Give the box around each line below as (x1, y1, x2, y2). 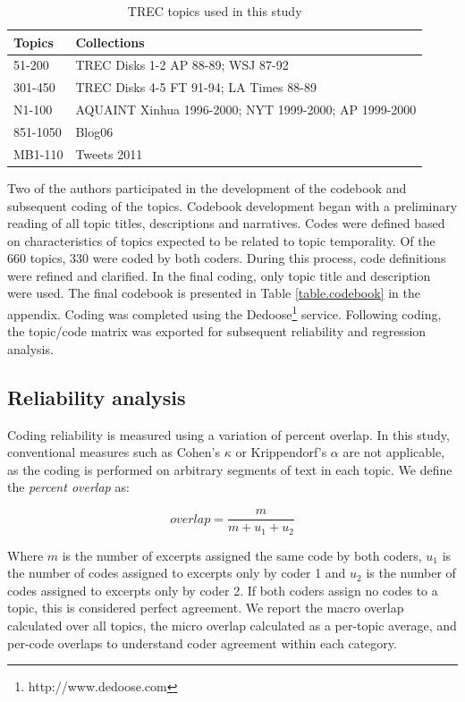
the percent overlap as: (7, 478, 130, 496)
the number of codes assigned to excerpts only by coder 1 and (7, 563, 346, 582)
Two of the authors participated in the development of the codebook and (7, 178, 407, 197)
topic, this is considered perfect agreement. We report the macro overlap (7, 598, 404, 617)
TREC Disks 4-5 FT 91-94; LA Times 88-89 (75, 78, 317, 97)
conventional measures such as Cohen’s (7, 443, 220, 461)
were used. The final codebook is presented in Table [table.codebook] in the (7, 283, 420, 302)
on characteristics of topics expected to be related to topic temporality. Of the (7, 231, 435, 250)
